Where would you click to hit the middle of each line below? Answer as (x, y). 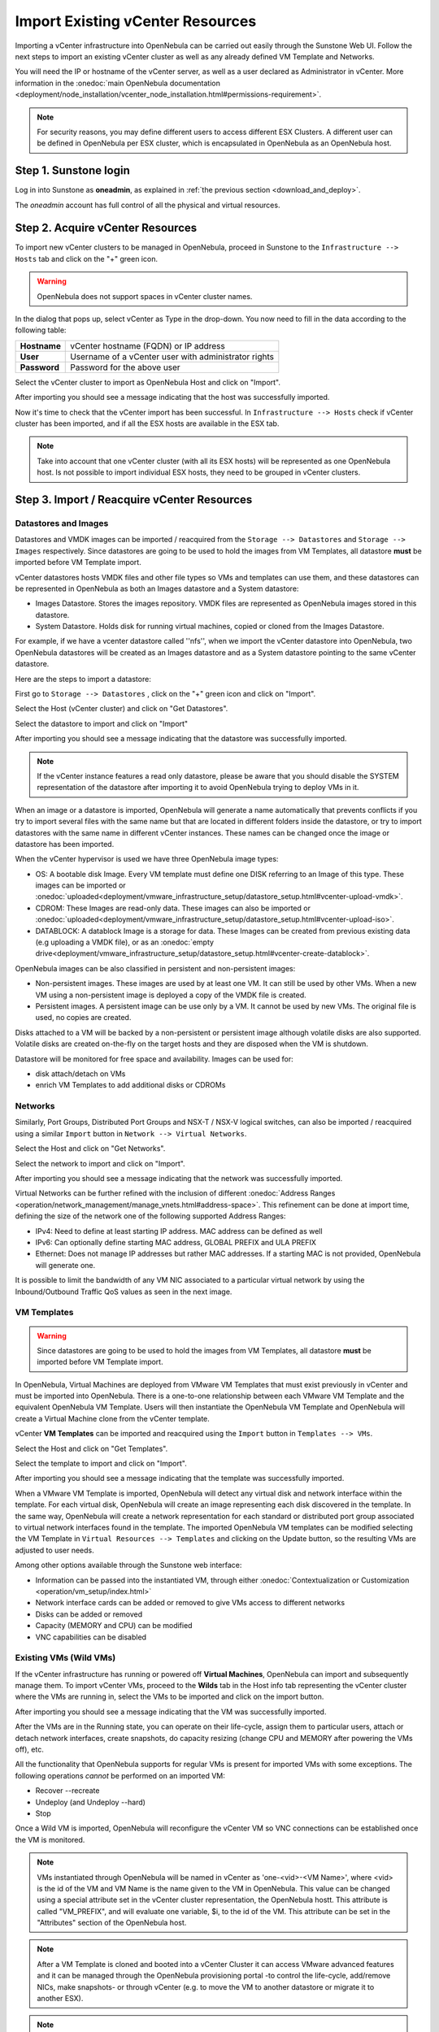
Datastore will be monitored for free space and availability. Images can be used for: (154, 1059)
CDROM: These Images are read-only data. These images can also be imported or (173, 908)
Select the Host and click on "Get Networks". (90, 1148)
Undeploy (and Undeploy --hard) (91, 1802)
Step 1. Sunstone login (72, 171)
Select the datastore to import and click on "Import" (102, 723)
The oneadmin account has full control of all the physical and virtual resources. (148, 205)
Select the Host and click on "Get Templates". (91, 1448)
